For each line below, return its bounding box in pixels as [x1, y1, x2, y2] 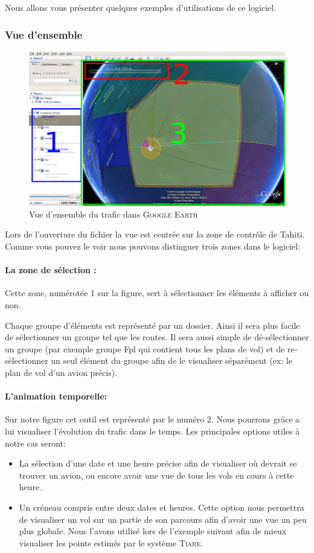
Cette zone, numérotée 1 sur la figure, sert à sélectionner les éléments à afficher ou [5, 286, 309, 299]
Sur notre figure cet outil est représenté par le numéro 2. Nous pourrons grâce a [5, 413, 300, 425]
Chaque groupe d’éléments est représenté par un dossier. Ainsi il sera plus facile [5, 319, 300, 331]
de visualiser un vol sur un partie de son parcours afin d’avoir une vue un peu [19, 513, 307, 525]
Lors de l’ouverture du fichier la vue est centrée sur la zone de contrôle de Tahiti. [5, 228, 305, 241]
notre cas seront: [5, 436, 66, 449]
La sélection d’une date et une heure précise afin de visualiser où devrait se [19, 457, 297, 470]
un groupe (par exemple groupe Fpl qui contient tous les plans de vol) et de [5, 342, 285, 355]
